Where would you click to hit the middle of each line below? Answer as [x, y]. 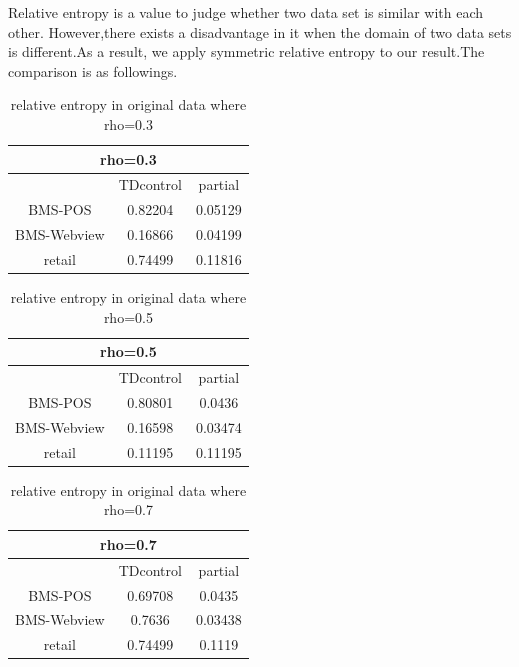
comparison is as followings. [93, 70]
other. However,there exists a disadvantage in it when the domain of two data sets [260, 31]
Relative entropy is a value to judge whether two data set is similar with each [246, 12]
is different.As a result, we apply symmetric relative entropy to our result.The [246, 51]
